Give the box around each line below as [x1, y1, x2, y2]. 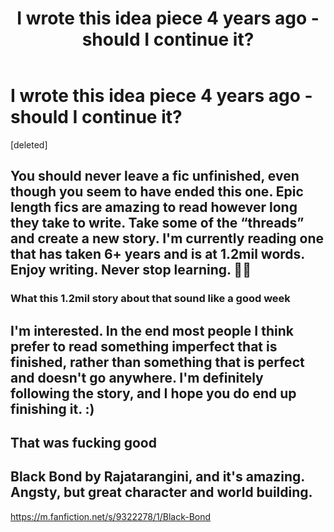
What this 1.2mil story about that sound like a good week [10, 292, 291, 306]
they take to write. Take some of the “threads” [10, 215, 305, 232]
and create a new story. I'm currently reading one [10, 230, 325, 247]
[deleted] [10, 138, 48, 151]
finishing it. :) [10, 400, 95, 417]
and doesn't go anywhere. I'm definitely [10, 369, 264, 386]
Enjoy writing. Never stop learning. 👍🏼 [10, 262, 252, 279]
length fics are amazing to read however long [10, 199, 298, 216]
